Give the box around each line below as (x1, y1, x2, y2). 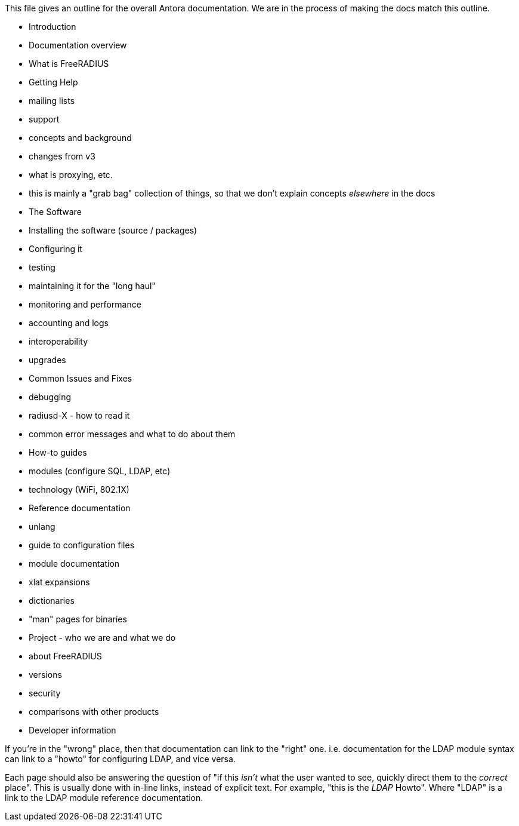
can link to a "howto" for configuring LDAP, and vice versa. (5, 754, 236, 764)
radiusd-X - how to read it (29, 410, 130, 420)
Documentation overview (29, 40, 127, 50)
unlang (29, 521, 55, 532)
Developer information (29, 725, 116, 735)
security (29, 688, 61, 698)
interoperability (29, 336, 88, 346)
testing (29, 262, 55, 272)
